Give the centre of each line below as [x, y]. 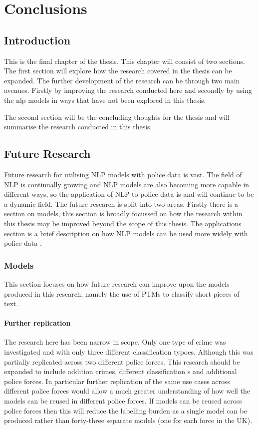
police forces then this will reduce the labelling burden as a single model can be [126, 410]
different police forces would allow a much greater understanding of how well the [127, 391]
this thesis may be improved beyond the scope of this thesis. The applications [123, 223]
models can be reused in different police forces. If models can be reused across [123, 401]
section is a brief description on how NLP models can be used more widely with [126, 233]
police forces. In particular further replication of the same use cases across [117, 381]
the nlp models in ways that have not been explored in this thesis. [105, 100]
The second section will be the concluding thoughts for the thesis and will [117, 117]
